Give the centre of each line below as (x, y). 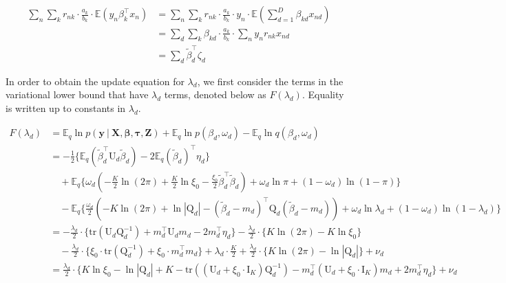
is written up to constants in (66, 107)
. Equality (323, 94)
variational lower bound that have (77, 94)
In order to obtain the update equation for (95, 81)
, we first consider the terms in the (270, 81)
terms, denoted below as (215, 94)
